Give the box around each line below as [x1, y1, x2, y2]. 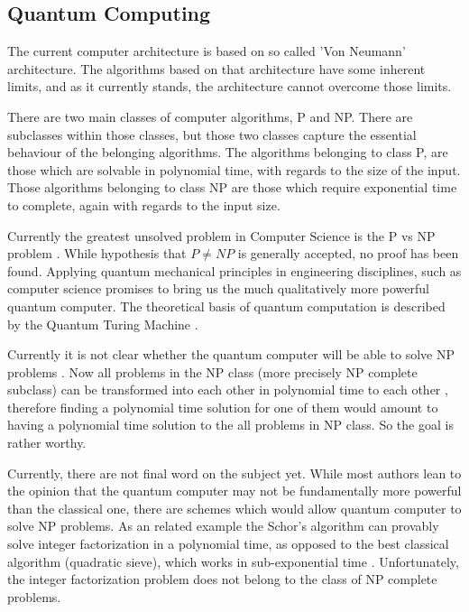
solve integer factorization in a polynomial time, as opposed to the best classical [7, 534, 449, 553]
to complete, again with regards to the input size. [7, 195, 280, 214]
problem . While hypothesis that [7, 244, 187, 263]
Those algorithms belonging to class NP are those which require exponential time [7, 178, 457, 197]
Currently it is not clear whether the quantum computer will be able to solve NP [7, 345, 455, 364]
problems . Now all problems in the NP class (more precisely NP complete [7, 362, 418, 381]
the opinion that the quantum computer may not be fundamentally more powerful [7, 481, 462, 500]
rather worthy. [7, 433, 87, 452]
